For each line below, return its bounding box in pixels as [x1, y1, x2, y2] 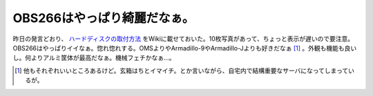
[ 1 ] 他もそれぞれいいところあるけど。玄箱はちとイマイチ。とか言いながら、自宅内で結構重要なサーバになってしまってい [15, 66, 355, 75]
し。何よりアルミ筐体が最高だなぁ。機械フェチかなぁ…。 [12, 54, 175, 62]
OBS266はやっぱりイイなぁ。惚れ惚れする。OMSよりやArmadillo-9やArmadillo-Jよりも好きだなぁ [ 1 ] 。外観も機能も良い [12, 44, 357, 52]
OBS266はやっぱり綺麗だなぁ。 [12, 10, 195, 26]
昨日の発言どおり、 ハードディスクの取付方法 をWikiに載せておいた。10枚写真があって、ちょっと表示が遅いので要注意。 [12, 35, 354, 43]
